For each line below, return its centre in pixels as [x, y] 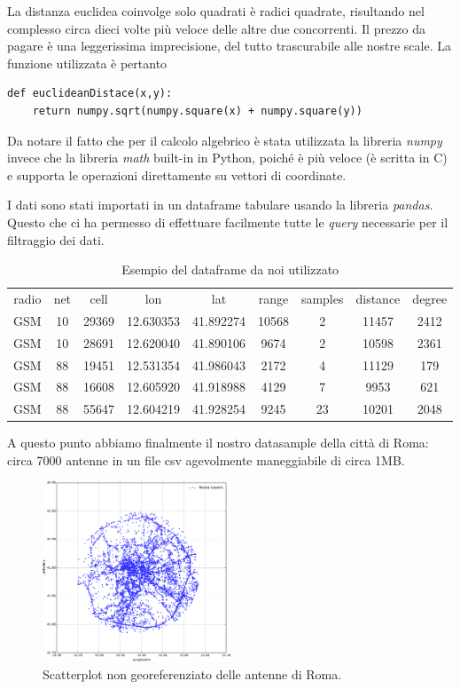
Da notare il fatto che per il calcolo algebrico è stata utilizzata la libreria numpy [225, 140]
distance [378, 298]
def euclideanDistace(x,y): [90, 94]
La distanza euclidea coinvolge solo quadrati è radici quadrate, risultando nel [216, 11]
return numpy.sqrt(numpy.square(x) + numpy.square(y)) [197, 111]
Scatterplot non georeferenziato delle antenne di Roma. [192, 673]
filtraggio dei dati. [56, 239]
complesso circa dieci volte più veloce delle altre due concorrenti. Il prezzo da [217, 28]
